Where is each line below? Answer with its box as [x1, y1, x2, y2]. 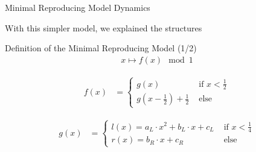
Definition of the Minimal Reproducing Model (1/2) [5, 42, 197, 54]
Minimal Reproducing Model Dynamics [5, 1, 150, 13]
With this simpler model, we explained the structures [5, 21, 202, 34]
